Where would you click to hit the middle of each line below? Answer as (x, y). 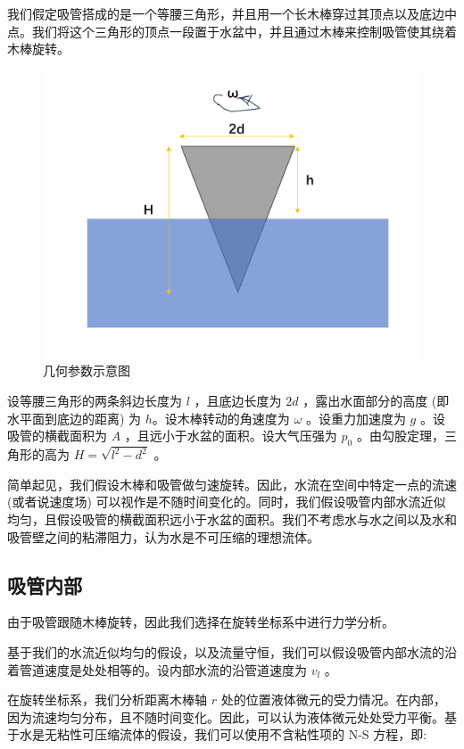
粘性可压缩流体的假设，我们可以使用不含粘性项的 (200, 734)
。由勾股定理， (400, 436)
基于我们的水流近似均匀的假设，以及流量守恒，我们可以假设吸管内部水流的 (226, 651)
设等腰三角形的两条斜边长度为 (95, 400)
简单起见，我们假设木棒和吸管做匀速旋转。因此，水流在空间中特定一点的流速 (232, 484)
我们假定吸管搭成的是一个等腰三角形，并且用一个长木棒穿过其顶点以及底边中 (232, 13)
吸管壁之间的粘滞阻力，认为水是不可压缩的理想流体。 (163, 536)
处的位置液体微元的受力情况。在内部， (333, 700)
